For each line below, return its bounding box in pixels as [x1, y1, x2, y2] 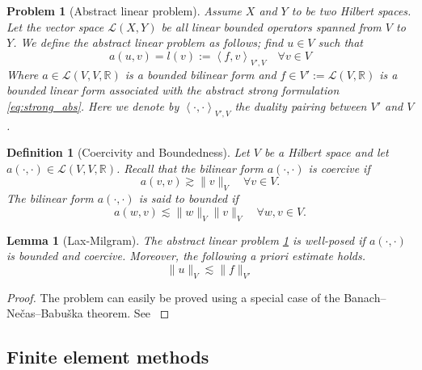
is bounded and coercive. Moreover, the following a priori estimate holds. [6, 247, 365, 264]
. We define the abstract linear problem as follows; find [13, 34, 284, 51]
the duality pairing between [234, 97, 367, 114]
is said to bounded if [138, 190, 238, 207]
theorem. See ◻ [87, 305, 170, 322]
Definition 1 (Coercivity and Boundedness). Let [6, 144, 250, 161]
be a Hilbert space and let [264, 144, 389, 161]
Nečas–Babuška [6, 305, 83, 322]
